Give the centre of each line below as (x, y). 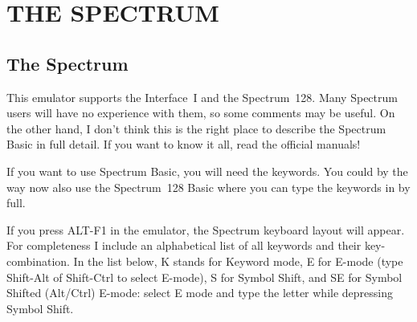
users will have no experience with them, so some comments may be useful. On (201, 113)
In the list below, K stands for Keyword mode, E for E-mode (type (238, 261)
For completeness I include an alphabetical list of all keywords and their (184, 245)
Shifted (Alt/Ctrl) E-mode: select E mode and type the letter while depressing (200, 293)
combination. (38, 261)
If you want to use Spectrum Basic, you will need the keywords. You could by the (207, 171)
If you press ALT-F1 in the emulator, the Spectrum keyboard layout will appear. (206, 229)
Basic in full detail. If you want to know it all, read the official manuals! (184, 144)
